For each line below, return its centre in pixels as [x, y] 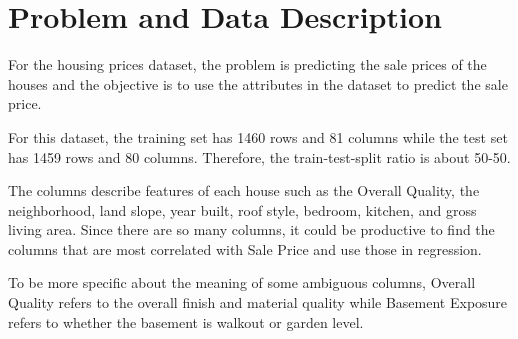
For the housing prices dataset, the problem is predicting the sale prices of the [247, 64]
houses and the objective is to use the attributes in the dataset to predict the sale [258, 83]
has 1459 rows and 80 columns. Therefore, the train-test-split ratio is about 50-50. [259, 156]
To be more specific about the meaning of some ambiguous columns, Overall [242, 282]
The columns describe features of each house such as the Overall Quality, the [244, 190]
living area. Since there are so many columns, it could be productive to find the [251, 229]
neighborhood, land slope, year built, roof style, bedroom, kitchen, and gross [242, 209]
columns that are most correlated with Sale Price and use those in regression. [245, 248]
